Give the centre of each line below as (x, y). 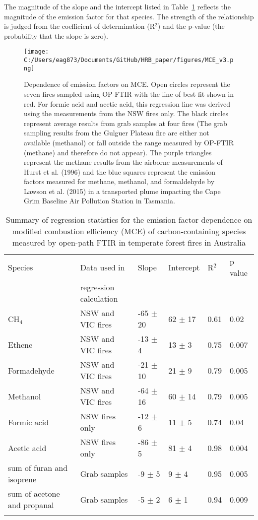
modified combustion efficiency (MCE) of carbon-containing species (129, 231)
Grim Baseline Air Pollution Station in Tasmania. (99, 201)
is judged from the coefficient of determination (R (80, 26)
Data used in (102, 267)
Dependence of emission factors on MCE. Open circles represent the (127, 84)
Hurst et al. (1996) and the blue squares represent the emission (120, 171)
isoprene (22, 479)
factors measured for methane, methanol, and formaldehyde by (119, 181)
